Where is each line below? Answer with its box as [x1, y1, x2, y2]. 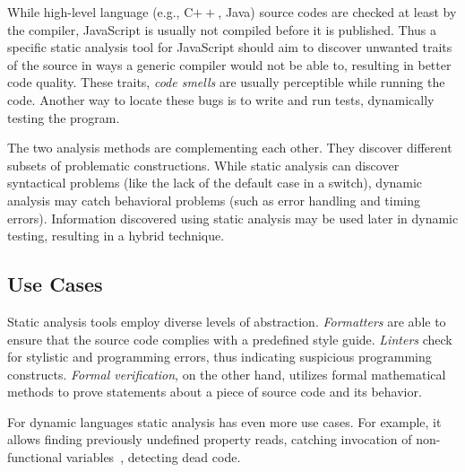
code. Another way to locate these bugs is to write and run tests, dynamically [7, 90, 435, 109]
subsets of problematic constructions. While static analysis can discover [7, 155, 400, 174]
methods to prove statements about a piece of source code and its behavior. [7, 382, 422, 401]
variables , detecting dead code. [65, 448, 241, 467]
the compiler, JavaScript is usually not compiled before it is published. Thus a [7, 20, 437, 39]
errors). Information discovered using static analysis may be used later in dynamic [7, 208, 459, 227]
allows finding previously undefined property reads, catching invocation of [7, 430, 412, 449]
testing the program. [7, 108, 120, 127]
